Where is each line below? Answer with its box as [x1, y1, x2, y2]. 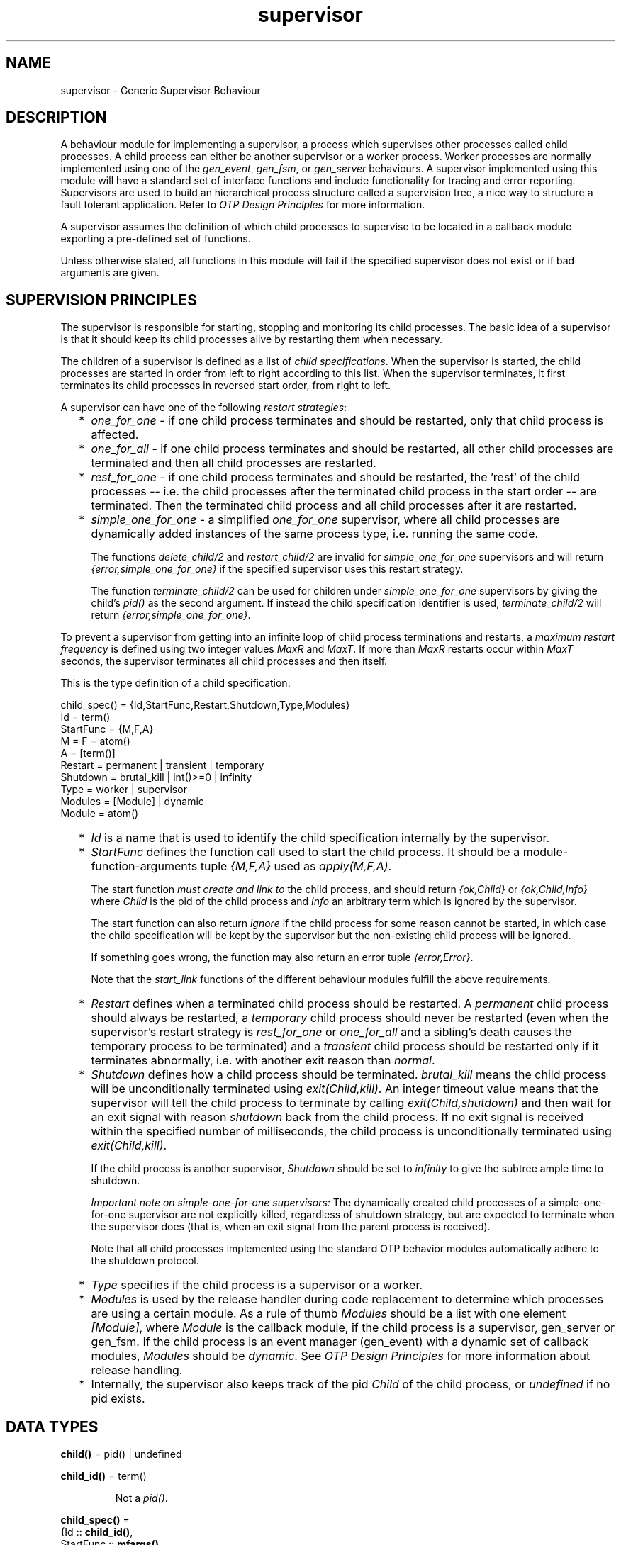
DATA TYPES [6, 1417, 99, 1436]
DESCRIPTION [6, 108, 107, 127]
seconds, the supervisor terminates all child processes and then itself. [60, 655, 388, 668]
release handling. [91, 1363, 183, 1378]
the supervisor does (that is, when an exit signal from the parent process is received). [91, 1220, 491, 1233]
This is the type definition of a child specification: [60, 677, 291, 690]
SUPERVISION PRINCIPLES [6, 291, 197, 309]
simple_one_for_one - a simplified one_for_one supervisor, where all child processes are [91, 512, 560, 527]
